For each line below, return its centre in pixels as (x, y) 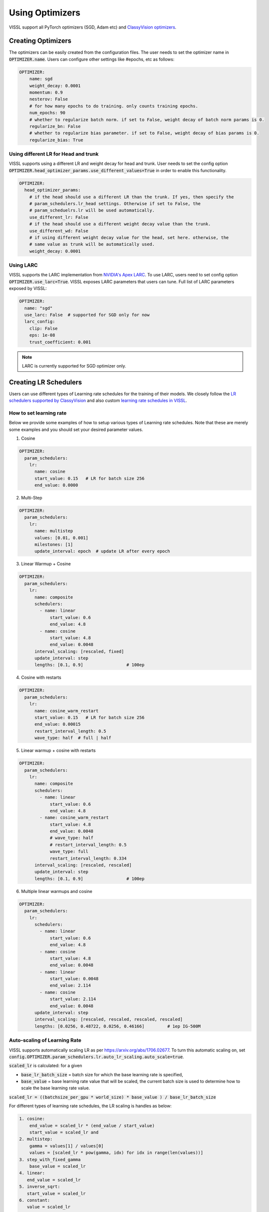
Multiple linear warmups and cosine (57, 891)
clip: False (44, 328)
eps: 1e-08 (42, 335)
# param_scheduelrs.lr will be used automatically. (92, 210)
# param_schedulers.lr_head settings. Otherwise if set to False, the (115, 204)
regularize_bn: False (55, 126)
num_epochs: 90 (47, 113)
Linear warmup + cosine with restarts (58, 750)
